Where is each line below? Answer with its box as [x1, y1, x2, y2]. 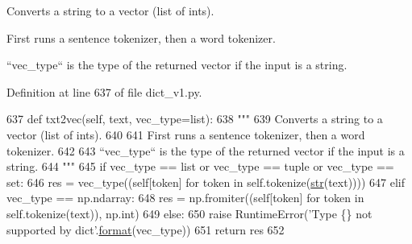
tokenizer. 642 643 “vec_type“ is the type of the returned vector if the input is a [6, 142, 405, 159]
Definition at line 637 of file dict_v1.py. [6, 83, 202, 100]
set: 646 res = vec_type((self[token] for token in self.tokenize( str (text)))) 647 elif [6, 173, 406, 190]
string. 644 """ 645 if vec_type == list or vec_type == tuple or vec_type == [6, 158, 394, 175]
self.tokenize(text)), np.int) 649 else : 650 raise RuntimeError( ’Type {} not [6, 205, 372, 221]
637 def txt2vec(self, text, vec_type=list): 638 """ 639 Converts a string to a [6, 110, 383, 127]
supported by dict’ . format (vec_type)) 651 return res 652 [6, 221, 285, 238]
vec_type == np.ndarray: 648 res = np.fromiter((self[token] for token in [6, 189, 364, 206]
